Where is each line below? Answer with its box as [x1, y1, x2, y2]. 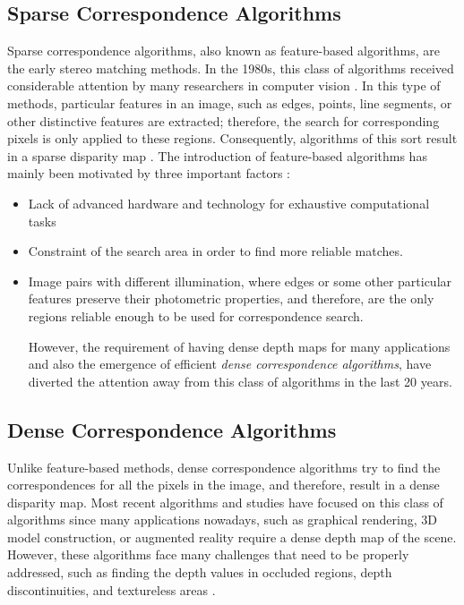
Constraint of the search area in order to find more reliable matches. [28, 242, 403, 260]
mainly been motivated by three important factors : [7, 164, 290, 183]
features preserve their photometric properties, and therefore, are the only [28, 289, 434, 308]
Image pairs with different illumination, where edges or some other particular [28, 271, 452, 290]
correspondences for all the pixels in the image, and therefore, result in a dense [7, 475, 440, 494]
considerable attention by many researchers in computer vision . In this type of [7, 76, 441, 95]
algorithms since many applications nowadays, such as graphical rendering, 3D [7, 510, 437, 529]
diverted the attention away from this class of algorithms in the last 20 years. [28, 371, 452, 390]
